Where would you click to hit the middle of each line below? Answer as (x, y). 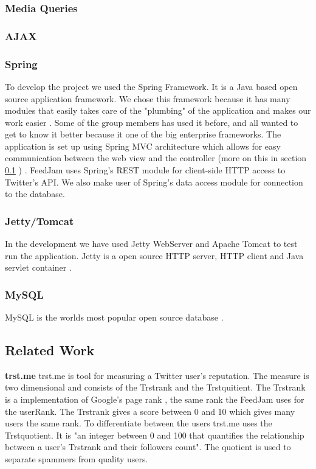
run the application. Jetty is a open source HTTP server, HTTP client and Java (154, 255)
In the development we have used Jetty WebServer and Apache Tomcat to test (151, 244)
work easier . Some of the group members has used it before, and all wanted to (152, 122)
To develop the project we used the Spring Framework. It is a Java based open (151, 86)
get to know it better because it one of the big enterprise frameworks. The (143, 134)
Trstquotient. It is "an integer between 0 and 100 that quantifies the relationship (155, 435)
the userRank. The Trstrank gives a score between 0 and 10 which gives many (150, 411)
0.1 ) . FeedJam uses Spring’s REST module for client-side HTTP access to (145, 170)
